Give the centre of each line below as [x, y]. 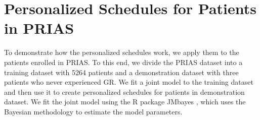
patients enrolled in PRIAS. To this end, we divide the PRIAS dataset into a [123, 62]
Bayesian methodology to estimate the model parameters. [93, 111]
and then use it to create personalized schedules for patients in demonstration [124, 92]
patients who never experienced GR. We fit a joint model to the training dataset [129, 82]
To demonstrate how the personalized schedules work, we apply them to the [122, 52]
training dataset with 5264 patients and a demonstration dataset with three [121, 72]
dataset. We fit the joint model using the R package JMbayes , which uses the [125, 102]
